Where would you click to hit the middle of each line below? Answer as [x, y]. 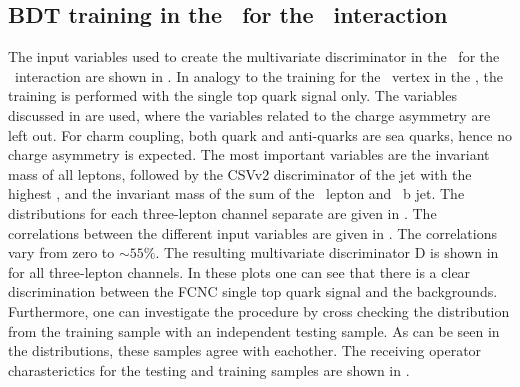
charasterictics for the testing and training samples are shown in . [209, 369]
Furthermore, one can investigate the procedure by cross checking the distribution [259, 310]
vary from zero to [61, 252]
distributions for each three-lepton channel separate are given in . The [222, 212]
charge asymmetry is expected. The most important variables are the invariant [249, 154]
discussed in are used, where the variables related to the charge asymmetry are [249, 114]
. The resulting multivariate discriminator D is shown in [327, 252]
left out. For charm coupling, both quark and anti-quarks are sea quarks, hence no [260, 134]
